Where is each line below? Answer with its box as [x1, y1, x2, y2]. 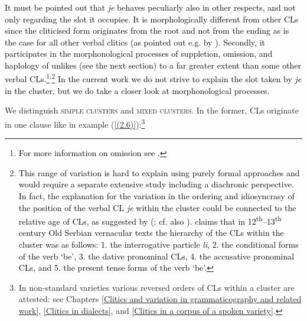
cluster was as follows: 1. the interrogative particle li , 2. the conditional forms [18, 238, 299, 251]
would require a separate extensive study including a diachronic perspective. [18, 178, 294, 190]
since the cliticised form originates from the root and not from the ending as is [5, 24, 289, 37]
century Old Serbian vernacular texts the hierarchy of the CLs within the [18, 226, 284, 239]
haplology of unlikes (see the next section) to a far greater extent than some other [5, 59, 302, 71]
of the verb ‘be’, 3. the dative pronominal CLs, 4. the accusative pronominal [18, 249, 295, 262]
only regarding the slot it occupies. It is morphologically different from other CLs [5, 12, 299, 25]
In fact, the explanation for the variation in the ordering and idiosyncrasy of [18, 190, 295, 202]
